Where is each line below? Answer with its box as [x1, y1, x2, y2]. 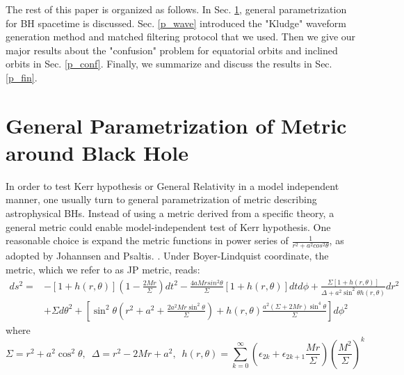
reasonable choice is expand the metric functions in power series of [6, 233, 289, 248]
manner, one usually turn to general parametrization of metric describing [6, 192, 317, 207]
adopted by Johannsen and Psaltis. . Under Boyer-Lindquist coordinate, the [6, 248, 329, 263]
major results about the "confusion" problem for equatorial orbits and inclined [6, 42, 338, 57]
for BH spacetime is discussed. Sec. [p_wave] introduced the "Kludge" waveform [6, 15, 346, 30]
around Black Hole [6, 138, 189, 166]
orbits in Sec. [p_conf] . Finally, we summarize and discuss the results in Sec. [6, 56, 332, 71]
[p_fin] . [6, 70, 38, 84]
